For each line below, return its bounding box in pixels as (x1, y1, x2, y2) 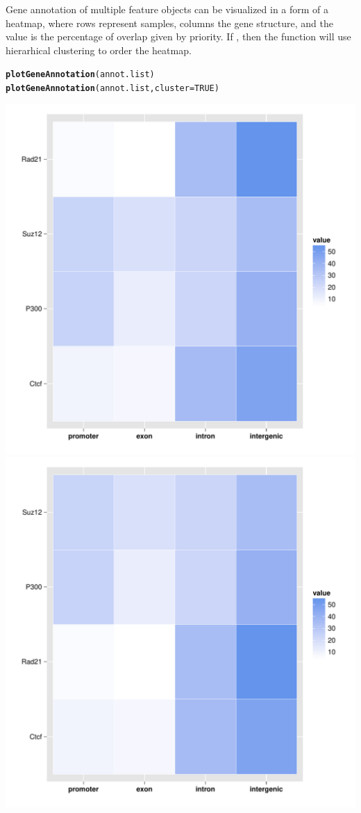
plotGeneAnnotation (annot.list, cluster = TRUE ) (6, 83, 219, 94)
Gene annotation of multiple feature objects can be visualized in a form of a (6, 2, 329, 16)
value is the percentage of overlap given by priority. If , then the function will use (6, 29, 351, 44)
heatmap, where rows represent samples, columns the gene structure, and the (6, 15, 333, 30)
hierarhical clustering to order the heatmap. (6, 42, 192, 57)
